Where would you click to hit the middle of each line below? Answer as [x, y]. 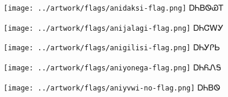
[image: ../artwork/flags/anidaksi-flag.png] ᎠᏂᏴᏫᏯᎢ [114, 7]
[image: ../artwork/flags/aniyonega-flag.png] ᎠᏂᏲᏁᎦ [113, 67]
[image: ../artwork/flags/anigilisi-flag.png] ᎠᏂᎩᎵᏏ [112, 47]
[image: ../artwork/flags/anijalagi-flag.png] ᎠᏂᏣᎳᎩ [114, 27]
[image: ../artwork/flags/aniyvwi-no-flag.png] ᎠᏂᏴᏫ [112, 87]
